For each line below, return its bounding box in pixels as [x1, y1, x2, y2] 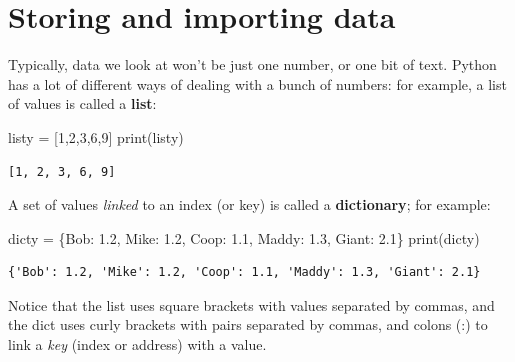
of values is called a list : [8, 93, 157, 114]
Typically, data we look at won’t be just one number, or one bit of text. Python [8, 54, 497, 75]
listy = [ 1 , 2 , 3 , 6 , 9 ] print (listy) [8, 126, 184, 147]
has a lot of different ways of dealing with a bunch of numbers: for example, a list [8, 73, 507, 94]
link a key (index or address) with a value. [8, 334, 267, 355]
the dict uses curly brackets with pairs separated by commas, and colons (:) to [8, 314, 488, 335]
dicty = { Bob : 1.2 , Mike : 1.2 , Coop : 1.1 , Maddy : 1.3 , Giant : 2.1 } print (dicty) [8, 227, 480, 248]
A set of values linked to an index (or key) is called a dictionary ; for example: [8, 194, 491, 215]
